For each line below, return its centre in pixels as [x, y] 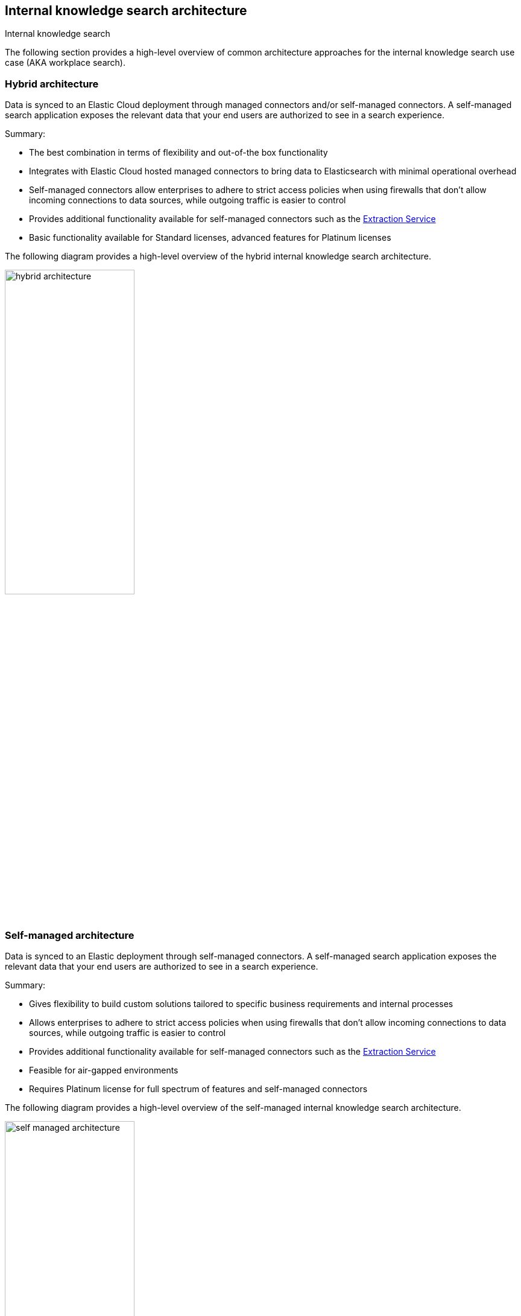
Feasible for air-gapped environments [104, 1070]
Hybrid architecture [52, 84]
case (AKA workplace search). [65, 63]
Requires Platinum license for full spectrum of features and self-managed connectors [198, 1089]
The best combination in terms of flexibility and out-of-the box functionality [178, 153]
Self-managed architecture [70, 935]
